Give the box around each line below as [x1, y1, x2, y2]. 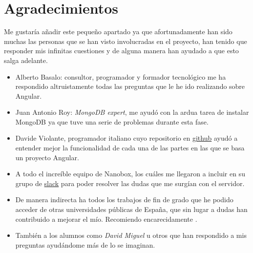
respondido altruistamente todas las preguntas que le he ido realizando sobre [15, 81, 245, 91]
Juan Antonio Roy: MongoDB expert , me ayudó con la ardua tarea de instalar [15, 107, 249, 117]
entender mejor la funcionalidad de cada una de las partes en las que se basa [15, 143, 245, 153]
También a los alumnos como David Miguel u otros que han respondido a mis [15, 230, 247, 240]
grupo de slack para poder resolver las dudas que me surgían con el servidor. [15, 178, 245, 188]
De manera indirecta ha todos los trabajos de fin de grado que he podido [15, 194, 233, 205]
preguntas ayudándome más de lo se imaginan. [15, 239, 155, 250]
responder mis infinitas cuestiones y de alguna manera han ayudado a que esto [4, 45, 239, 56]
